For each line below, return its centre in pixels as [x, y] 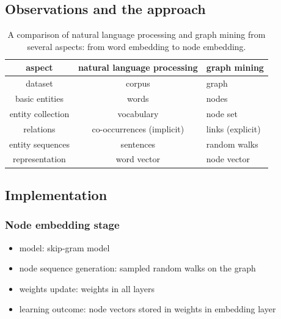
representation [39, 159]
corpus [138, 83]
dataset [39, 83]
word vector [138, 159]
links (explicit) [233, 128]
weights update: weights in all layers [87, 288]
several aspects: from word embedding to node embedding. [137, 46]
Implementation [56, 194]
